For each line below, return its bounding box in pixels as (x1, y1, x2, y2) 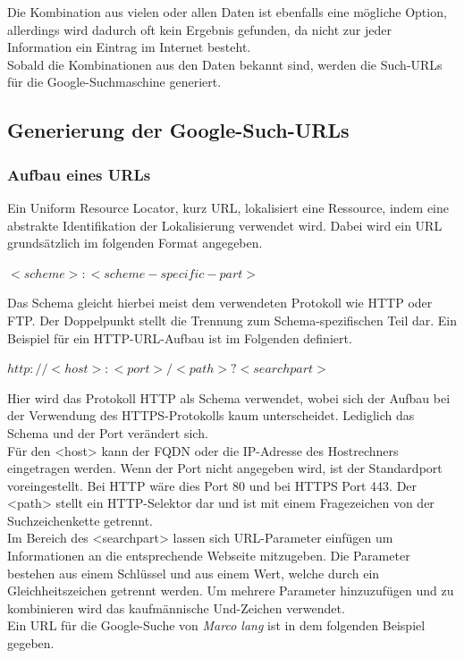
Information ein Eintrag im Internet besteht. (7, 38, 251, 56)
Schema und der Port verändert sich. (7, 423, 208, 442)
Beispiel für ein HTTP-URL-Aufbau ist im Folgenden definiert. (7, 328, 352, 347)
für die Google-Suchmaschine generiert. (7, 72, 222, 91)
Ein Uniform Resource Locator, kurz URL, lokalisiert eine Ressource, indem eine (7, 198, 450, 216)
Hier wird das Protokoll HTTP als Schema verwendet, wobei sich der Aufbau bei (7, 388, 451, 407)
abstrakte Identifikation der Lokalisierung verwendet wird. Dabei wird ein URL (7, 215, 443, 234)
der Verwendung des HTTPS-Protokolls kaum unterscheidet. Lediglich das (7, 406, 415, 425)
